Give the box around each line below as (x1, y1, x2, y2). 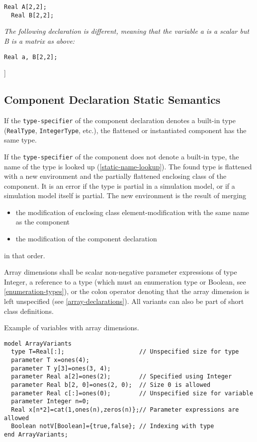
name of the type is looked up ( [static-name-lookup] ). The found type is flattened (4, 161, 252, 171)
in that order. (4, 250, 45, 260)
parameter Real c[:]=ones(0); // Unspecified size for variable (11, 389, 254, 397)
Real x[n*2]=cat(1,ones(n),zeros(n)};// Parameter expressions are (11, 406, 239, 414)
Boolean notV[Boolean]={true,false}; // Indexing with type (11, 423, 214, 430)
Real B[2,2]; (11, 11, 54, 19)
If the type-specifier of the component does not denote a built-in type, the (4, 151, 239, 161)
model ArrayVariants (4, 340, 72, 347)
